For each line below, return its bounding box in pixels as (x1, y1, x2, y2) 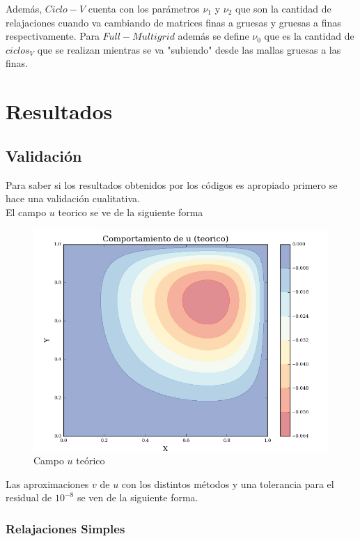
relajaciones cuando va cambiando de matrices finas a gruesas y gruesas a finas (6, 15, 341, 29)
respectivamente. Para (6, 29, 100, 43)
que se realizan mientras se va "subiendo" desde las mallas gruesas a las (37, 42, 341, 56)
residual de (6, 490, 52, 505)
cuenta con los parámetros (88, 1, 200, 15)
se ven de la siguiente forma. (77, 490, 198, 505)
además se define (178, 29, 249, 43)
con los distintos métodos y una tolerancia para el (121, 476, 334, 491)
